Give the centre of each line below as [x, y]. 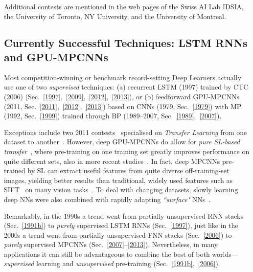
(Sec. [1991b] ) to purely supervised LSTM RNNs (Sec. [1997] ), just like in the [121, 225]
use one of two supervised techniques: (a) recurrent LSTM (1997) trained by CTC [126, 87]
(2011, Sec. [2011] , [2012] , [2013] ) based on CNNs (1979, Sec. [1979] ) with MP [123, 106]
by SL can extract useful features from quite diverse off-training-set [128, 170]
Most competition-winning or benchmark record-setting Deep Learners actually [123, 77]
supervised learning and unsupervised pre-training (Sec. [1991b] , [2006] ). [112, 263]
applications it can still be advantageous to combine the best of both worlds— [121, 254]
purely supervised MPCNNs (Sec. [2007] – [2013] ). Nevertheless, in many [111, 244]
